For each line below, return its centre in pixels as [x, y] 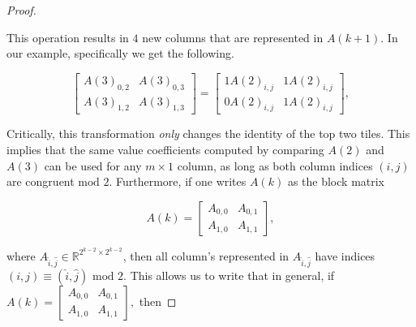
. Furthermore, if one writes [178, 181]
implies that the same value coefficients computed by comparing [165, 150]
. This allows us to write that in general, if [229, 275]
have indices [345, 255]
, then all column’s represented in [206, 255]
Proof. [21, 10]
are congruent [41, 181]
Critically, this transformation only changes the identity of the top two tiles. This [208, 133]
